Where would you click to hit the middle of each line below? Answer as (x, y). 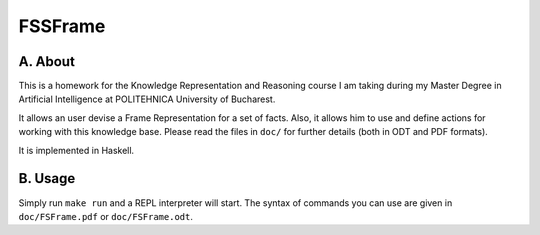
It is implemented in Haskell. (76, 150)
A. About (46, 61)
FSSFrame (62, 26)
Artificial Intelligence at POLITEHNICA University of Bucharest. (147, 99)
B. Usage (47, 178)
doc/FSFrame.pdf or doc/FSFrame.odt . (106, 216)
